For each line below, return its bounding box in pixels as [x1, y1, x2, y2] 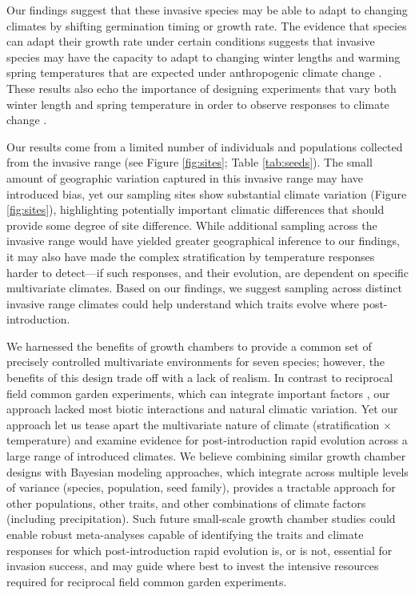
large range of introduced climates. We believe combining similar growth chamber [6, 448, 406, 464]
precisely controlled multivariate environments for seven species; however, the [6, 353, 385, 370]
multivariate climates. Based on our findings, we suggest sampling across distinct [6, 279, 402, 296]
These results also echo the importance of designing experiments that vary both [6, 79, 397, 96]
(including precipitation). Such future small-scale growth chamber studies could [6, 510, 396, 527]
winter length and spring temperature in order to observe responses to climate [6, 95, 389, 112]
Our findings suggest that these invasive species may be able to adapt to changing [6, 2, 408, 18]
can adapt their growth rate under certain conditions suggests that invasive [6, 33, 375, 50]
